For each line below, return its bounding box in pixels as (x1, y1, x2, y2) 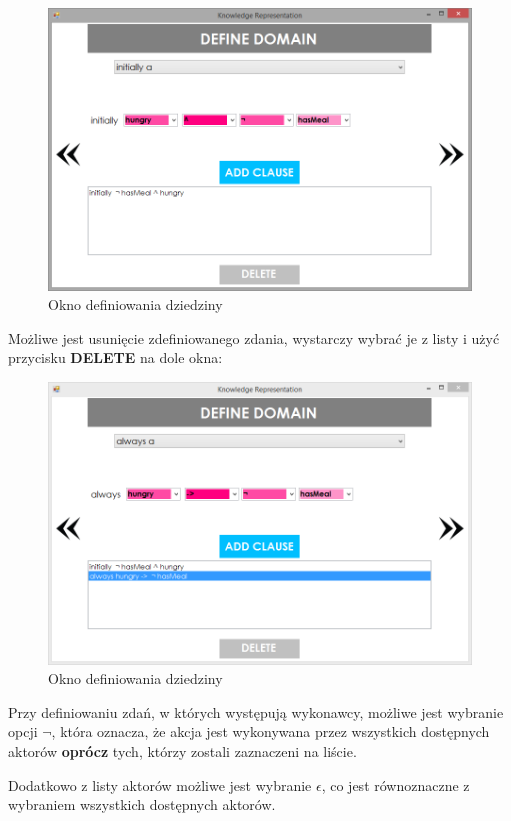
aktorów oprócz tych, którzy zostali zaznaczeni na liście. (8, 741, 357, 762)
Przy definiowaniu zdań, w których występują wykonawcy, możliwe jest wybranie (8, 701, 504, 722)
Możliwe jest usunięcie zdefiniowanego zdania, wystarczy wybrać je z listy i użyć (8, 327, 500, 348)
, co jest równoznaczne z (321, 774, 470, 795)
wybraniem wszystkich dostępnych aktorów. (8, 794, 276, 815)
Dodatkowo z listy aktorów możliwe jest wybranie (8, 774, 312, 795)
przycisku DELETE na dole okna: (8, 347, 223, 368)
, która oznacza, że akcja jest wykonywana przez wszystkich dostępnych (51, 721, 490, 742)
